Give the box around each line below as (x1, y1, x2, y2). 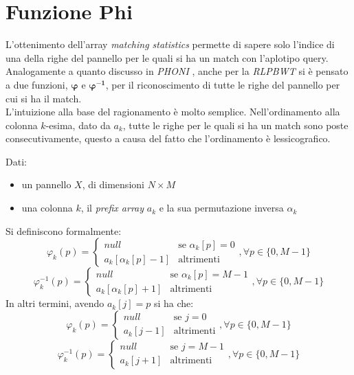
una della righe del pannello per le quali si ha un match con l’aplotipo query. (5, 50, 329, 65)
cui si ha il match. (5, 91, 82, 105)
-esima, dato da (45, 117, 111, 132)
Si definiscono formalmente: (5, 223, 122, 238)
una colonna (21, 201, 73, 215)
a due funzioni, (5, 77, 68, 91)
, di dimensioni (82, 177, 144, 192)
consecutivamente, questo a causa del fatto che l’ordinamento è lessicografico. (5, 131, 331, 146)
